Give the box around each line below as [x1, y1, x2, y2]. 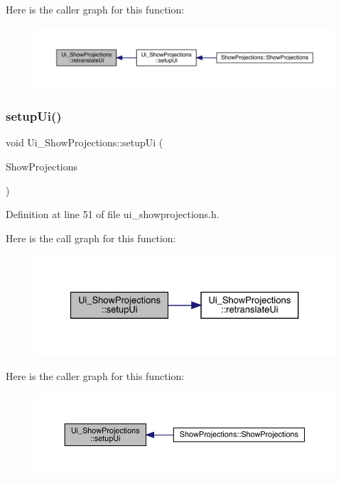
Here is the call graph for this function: [6, 230, 176, 245]
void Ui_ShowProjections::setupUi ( [6, 135, 163, 150]
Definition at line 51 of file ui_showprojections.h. [6, 207, 220, 222]
